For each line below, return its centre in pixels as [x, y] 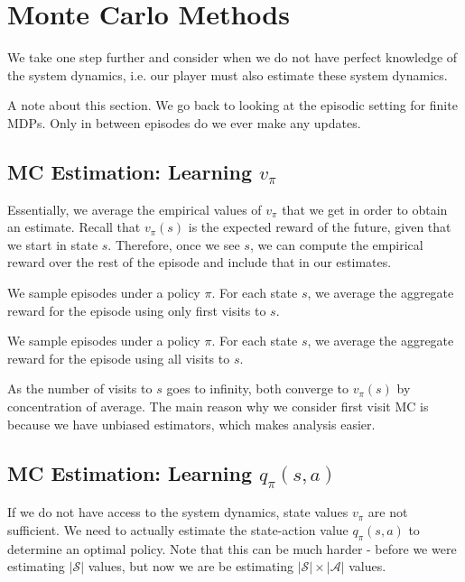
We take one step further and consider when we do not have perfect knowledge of [232, 57]
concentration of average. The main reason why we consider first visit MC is [218, 406]
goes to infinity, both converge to [257, 388]
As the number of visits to [80, 388]
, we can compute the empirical [336, 244]
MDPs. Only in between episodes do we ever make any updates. [184, 122]
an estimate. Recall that [74, 227]
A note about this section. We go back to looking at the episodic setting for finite [232, 105]
